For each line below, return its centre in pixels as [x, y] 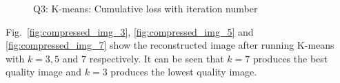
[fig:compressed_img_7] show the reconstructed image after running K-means [170, 45]
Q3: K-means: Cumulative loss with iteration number [146, 8]
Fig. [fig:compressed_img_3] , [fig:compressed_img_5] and [130, 31]
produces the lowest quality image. [184, 72]
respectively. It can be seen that [157, 58]
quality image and [44, 72]
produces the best [290, 58]
